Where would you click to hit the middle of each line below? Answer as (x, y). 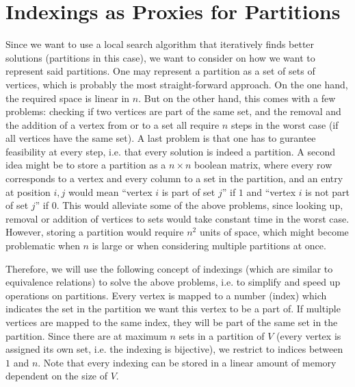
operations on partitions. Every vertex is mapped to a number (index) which (166, 295)
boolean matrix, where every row (263, 165)
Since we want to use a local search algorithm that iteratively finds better (160, 44)
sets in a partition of (222, 335)
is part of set (188, 191)
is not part (327, 191)
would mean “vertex (110, 191)
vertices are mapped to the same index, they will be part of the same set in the (172, 322)
